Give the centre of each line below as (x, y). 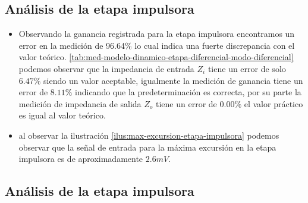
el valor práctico (274, 103)
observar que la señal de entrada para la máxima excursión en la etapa (147, 147)
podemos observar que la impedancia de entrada (106, 68)
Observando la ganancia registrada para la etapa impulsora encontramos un (157, 34)
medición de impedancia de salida (80, 103)
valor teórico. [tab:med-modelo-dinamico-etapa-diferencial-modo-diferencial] (156, 57)
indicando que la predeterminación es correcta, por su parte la (188, 92)
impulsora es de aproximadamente (81, 159)
